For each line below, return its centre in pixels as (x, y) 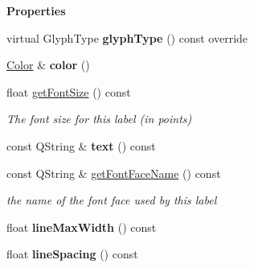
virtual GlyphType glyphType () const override (127, 37)
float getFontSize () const (69, 91)
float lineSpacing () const (72, 254)
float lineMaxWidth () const (82, 227)
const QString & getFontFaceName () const (114, 173)
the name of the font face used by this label (112, 200)
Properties (36, 10)
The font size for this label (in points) (99, 119)
